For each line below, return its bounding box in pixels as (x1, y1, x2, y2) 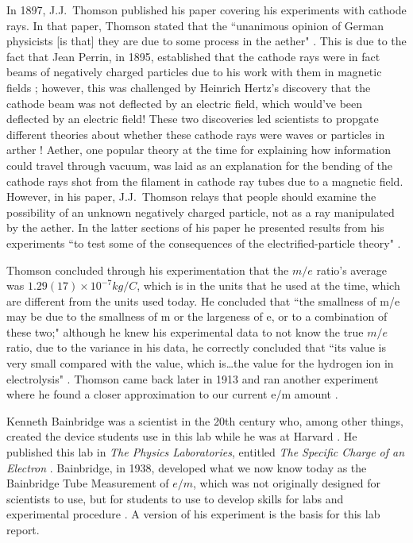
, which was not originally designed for (193, 475, 380, 491)
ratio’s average (316, 261, 387, 278)
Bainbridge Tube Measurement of (6, 475, 169, 491)
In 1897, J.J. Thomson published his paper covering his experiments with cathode (6, 2, 407, 17)
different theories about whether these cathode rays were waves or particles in (6, 125, 385, 142)
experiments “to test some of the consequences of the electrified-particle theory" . (6, 234, 401, 251)
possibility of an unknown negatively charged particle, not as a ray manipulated (6, 203, 395, 220)
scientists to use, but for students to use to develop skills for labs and (6, 490, 344, 506)
